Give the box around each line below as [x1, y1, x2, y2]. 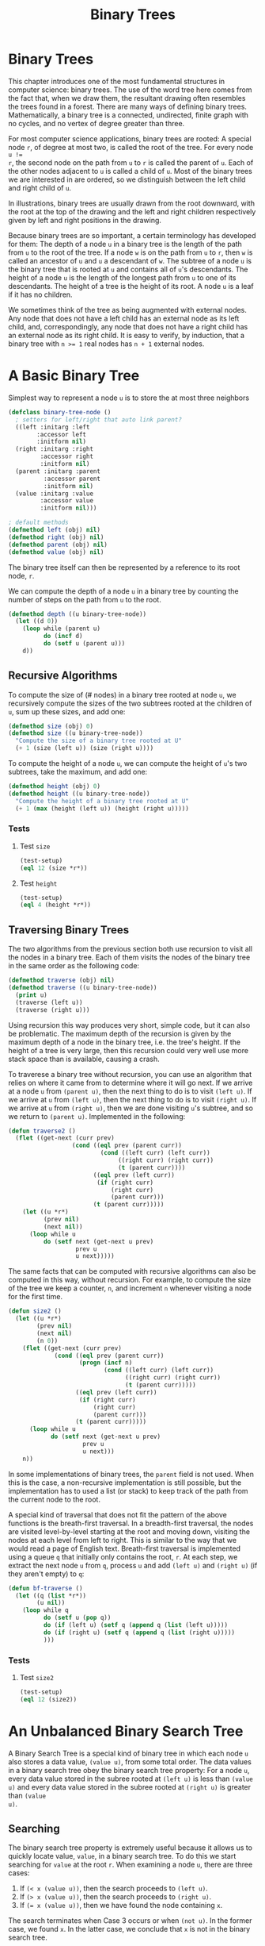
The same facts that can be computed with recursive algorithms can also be [8, 1267, 256, 1276]
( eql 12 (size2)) [19, 1695, 78, 1703]
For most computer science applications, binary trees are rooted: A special [8, 133, 252, 144]
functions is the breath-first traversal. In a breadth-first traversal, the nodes [8, 1518, 254, 1528]
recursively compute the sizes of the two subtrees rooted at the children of [8, 698, 252, 708]
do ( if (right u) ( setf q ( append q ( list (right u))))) [43, 1629, 236, 1636]
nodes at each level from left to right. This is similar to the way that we [8, 1535, 237, 1544]
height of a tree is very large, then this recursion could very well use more [8, 1045, 249, 1055]
